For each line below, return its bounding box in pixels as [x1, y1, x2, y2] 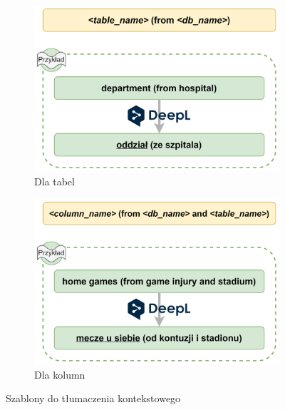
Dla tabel [34, 174, 75, 189]
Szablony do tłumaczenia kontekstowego [6, 391, 181, 406]
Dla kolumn [34, 367, 85, 381]
